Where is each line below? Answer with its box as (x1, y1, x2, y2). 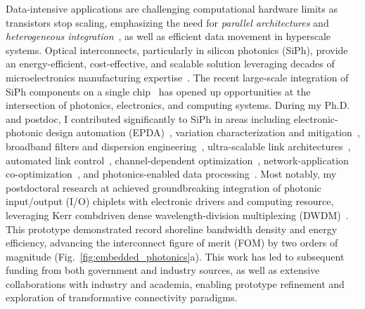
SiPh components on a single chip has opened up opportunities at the (6, 84, 311, 98)
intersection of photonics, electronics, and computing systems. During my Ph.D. (6, 98, 350, 112)
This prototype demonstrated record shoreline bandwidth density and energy (6, 221, 338, 236)
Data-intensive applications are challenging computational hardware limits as (6, 1, 338, 15)
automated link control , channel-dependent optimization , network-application (6, 152, 349, 167)
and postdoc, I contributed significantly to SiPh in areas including (6, 111, 291, 126)
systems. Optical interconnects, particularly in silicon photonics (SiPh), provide (6, 42, 348, 57)
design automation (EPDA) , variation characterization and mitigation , (46, 125, 360, 140)
